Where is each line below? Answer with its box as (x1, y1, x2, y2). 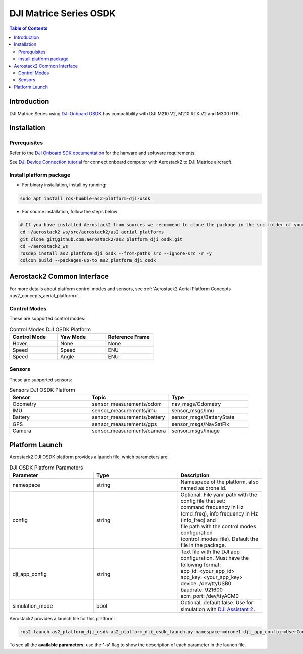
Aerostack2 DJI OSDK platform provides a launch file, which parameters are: (9, 454, 169, 460)
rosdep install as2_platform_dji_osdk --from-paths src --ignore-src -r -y (20, 250, 212, 256)
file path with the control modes (180, 523, 257, 530)
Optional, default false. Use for (180, 599, 254, 606)
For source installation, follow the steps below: (22, 209, 119, 215)
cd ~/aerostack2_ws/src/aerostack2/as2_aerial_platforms (20, 229, 164, 235)
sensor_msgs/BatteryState (171, 414, 235, 421)
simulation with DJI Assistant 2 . (180, 605, 255, 613)
